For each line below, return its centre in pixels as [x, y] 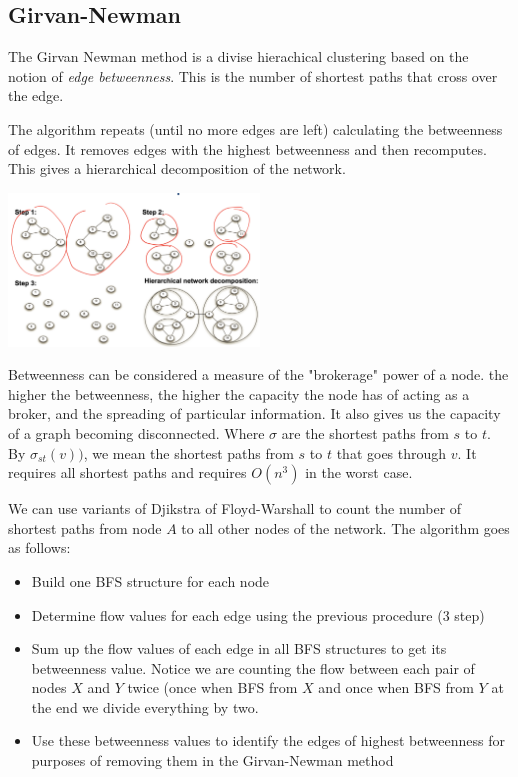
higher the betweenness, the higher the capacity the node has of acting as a [239, 393]
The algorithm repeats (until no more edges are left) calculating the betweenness [255, 128]
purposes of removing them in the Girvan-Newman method [212, 760]
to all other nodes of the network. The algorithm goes [345, 527]
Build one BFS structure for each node [150, 580]
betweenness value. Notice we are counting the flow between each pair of [253, 667]
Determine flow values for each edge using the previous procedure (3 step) [258, 614]
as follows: [39, 547]
